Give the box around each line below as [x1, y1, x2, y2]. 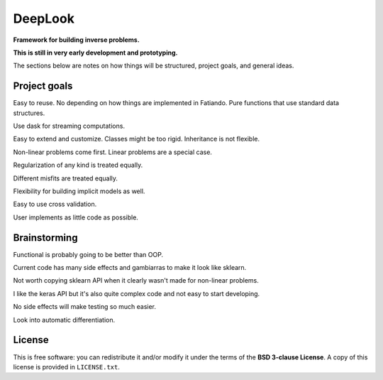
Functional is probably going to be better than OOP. [13, 250, 163, 259]
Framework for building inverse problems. [13, 36, 140, 44]
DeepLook [13, 11, 74, 26]
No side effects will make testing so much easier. [13, 303, 156, 311]
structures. [13, 109, 45, 117]
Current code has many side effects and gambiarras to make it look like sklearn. [13, 264, 247, 272]
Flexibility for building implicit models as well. [13, 187, 145, 195]
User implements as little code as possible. [13, 213, 138, 222]
